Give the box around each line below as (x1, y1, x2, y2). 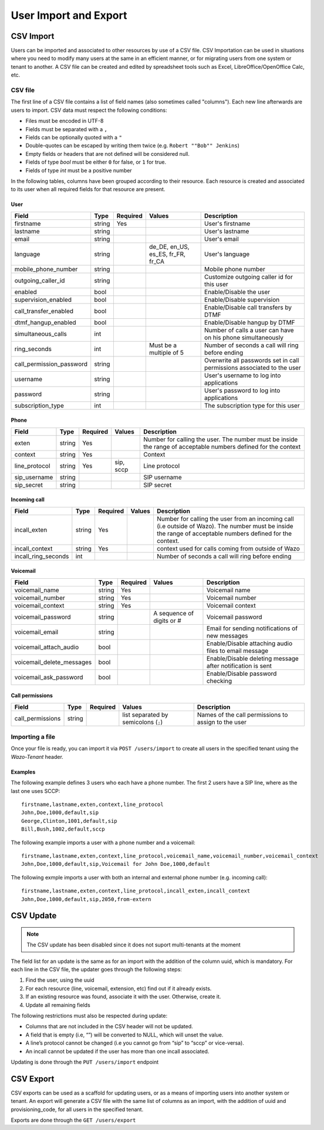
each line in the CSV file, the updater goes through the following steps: (11, 966, 182, 973)
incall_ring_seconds (14, 552, 69, 560)
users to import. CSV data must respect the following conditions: (11, 106, 167, 114)
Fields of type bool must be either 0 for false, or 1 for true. (25, 159, 167, 166)
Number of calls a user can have (204, 326, 294, 334)
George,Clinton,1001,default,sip (21, 818, 117, 824)
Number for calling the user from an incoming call (156, 515, 294, 523)
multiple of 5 (148, 348, 184, 356)
